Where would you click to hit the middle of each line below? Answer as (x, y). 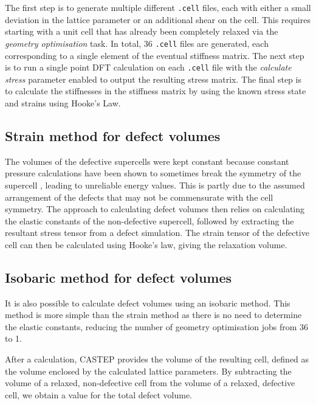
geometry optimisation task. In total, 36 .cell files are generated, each (137, 43)
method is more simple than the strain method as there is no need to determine (153, 315)
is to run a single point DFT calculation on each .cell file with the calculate (148, 67)
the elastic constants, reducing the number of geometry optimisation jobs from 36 (157, 326)
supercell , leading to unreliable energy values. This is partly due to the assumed (155, 185)
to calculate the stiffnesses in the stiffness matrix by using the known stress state (156, 91)
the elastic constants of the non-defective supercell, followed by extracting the (149, 220)
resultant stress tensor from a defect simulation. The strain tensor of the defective (157, 233)
